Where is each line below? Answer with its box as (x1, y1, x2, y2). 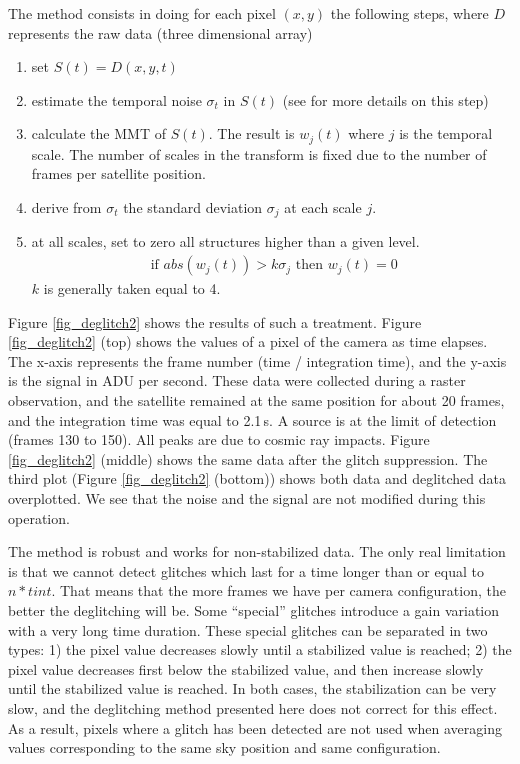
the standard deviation (123, 197, 263, 218)
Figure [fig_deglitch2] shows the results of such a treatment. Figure (8, 311, 422, 332)
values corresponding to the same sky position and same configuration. (8, 737, 441, 758)
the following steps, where (330, 3, 489, 23)
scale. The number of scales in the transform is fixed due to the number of (31, 143, 487, 164)
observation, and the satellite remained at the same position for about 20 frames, (8, 390, 505, 411)
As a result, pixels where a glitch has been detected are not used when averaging (8, 717, 502, 738)
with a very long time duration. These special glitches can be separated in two (8, 619, 488, 640)
